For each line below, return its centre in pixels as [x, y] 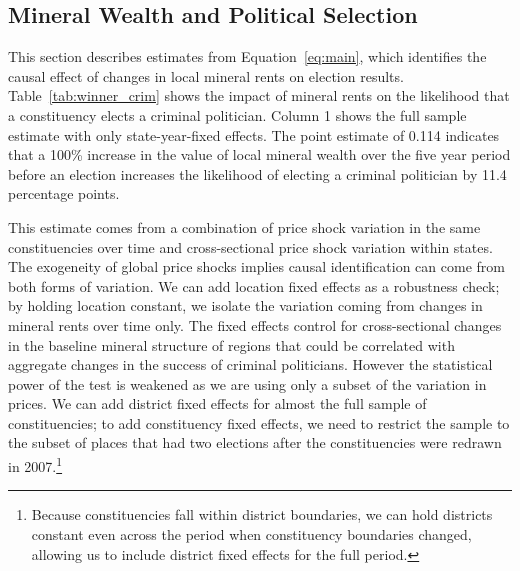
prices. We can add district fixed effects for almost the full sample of [217, 403]
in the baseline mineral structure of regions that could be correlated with [231, 344]
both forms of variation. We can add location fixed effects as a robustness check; [254, 285]
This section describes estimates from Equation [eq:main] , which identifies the [247, 56]
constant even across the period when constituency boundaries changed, [251, 533]
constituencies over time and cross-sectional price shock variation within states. [250, 246]
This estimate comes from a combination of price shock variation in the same [244, 226]
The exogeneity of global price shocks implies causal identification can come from [256, 266]
